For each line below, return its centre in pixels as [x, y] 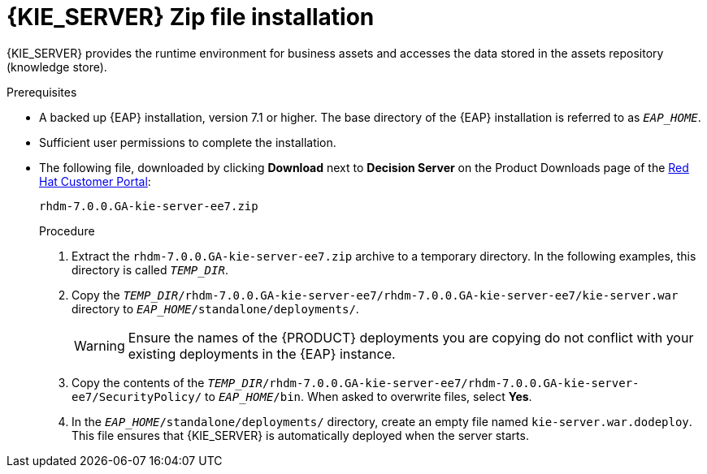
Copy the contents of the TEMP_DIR [167, 382]
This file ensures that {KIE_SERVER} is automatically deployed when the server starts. [300, 435]
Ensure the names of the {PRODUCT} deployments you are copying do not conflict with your [411, 337]
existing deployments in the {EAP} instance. [262, 353]
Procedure [67, 231]
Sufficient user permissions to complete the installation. [188, 142]
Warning [100, 345]
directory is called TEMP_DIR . [150, 269]
